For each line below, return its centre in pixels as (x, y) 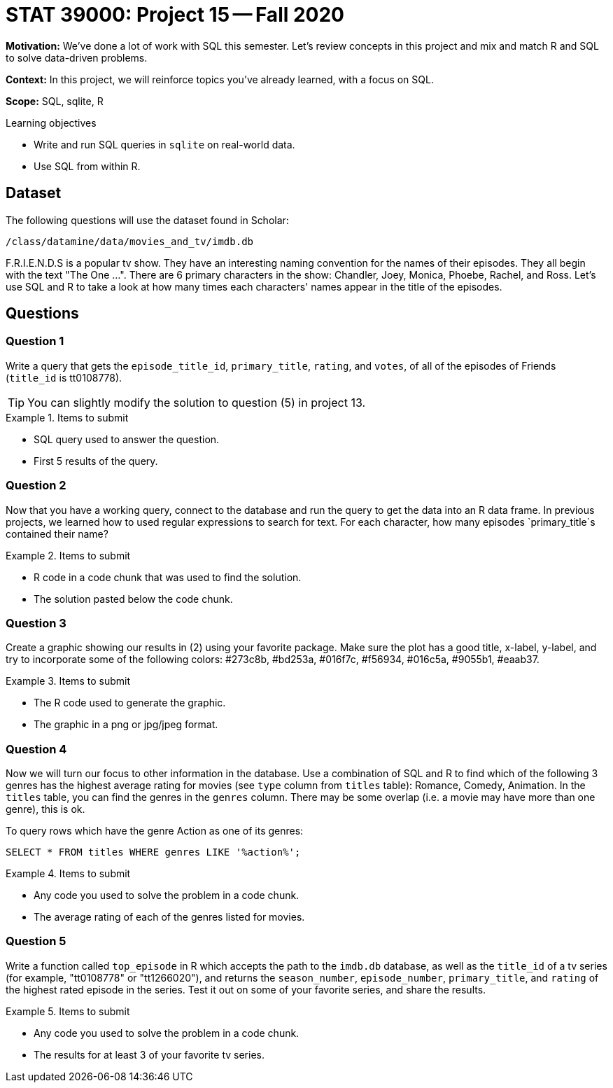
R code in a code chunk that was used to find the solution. (168, 577)
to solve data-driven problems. (77, 57)
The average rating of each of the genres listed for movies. (169, 917)
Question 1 (35, 341)
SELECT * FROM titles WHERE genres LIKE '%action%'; (153, 852)
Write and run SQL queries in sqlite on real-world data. (164, 144)
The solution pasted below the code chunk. (133, 599)
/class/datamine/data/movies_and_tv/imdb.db (130, 241)
